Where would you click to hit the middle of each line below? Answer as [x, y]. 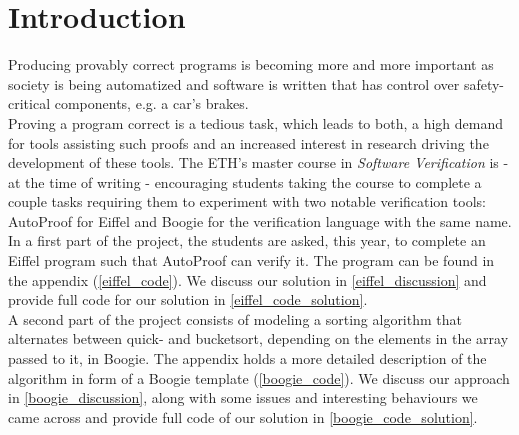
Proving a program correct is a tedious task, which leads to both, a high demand [255, 122]
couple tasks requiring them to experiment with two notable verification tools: [247, 201]
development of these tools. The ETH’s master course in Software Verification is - [258, 162]
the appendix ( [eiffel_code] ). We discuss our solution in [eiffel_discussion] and [247, 279]
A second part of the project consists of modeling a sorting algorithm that [235, 318]
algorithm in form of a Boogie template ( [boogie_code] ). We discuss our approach [259, 377]
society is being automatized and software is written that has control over [234, 83]
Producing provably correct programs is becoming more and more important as [251, 64]
